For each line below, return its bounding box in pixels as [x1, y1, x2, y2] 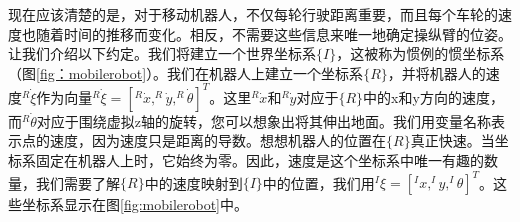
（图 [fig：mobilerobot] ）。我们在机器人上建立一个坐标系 [8, 62, 364, 83]
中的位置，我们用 [262, 172, 375, 193]
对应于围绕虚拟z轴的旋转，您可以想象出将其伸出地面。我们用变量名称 [36, 110, 492, 131]
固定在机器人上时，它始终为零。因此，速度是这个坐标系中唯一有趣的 [35, 150, 484, 171]
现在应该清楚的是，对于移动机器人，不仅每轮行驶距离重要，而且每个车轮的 [8, 4, 498, 24]
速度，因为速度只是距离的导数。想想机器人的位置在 [49, 130, 386, 151]
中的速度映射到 [144, 172, 243, 193]
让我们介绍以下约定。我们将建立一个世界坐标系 [8, 43, 316, 64]
